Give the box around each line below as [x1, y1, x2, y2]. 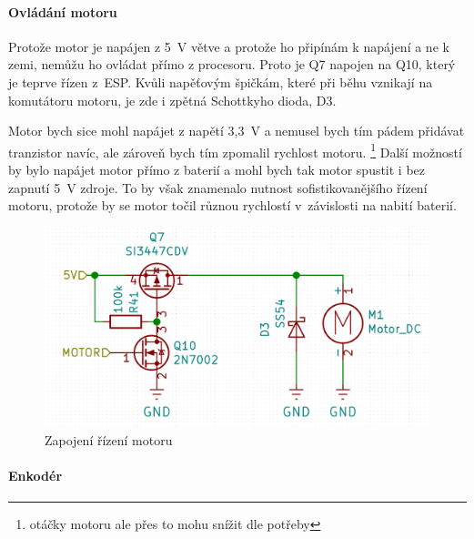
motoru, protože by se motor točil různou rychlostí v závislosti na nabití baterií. [8, 196, 457, 215]
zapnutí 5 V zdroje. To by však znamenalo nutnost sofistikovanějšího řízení [8, 178, 428, 197]
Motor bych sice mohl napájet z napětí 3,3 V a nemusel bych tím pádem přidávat [8, 121, 465, 140]
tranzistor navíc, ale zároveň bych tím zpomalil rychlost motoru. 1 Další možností [8, 139, 462, 161]
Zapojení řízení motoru [45, 430, 173, 449]
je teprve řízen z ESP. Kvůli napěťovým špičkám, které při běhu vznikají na [8, 72, 433, 91]
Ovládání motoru [8, 2, 117, 21]
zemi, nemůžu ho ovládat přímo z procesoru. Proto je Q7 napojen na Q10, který [8, 55, 456, 74]
